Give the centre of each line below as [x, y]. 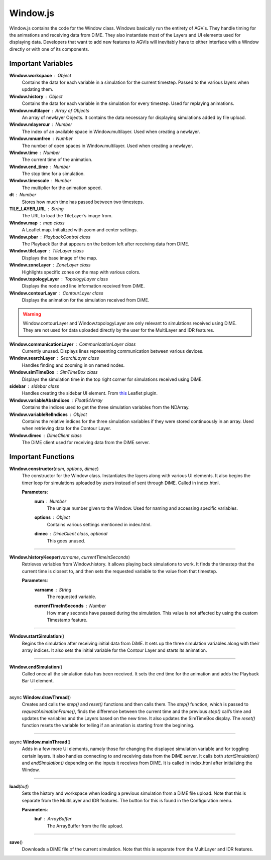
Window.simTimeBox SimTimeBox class [53, 372]
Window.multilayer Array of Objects [49, 110]
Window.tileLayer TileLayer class [46, 251]
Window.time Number [35, 153]
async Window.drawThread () [40, 697]
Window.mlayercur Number [41, 124]
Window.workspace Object [40, 75]
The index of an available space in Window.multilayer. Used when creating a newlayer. [111, 131]
